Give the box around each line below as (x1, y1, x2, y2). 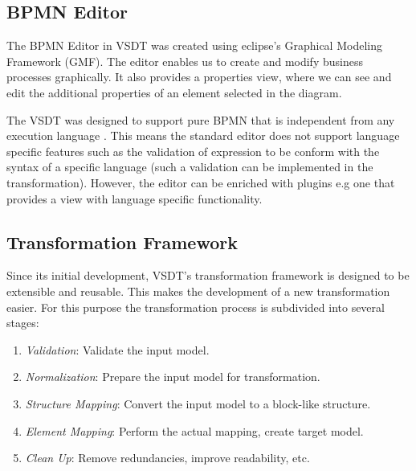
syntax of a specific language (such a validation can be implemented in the (6, 158, 373, 175)
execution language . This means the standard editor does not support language (6, 127, 400, 144)
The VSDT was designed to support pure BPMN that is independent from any (6, 111, 395, 128)
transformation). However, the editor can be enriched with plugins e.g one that (6, 174, 395, 190)
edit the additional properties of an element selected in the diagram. (6, 84, 342, 100)
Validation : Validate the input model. (25, 341, 210, 358)
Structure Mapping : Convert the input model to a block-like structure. (25, 395, 371, 412)
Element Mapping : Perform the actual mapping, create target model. (25, 422, 364, 439)
